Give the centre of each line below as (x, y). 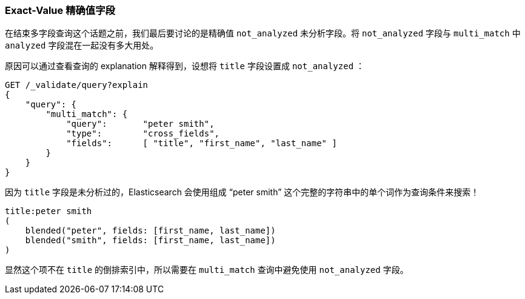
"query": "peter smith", (140, 124)
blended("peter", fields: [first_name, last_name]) (150, 231)
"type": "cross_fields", (143, 134)
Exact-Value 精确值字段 (60, 10)
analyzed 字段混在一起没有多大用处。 (82, 45)
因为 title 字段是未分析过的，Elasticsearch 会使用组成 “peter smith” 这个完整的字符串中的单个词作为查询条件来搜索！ (242, 192)
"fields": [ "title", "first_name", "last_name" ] (202, 143)
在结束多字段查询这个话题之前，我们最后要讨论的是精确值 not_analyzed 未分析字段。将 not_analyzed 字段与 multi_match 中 (263, 33)
